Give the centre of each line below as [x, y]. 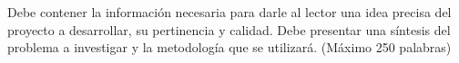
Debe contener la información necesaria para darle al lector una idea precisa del [229, 12]
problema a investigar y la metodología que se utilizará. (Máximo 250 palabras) [229, 47]
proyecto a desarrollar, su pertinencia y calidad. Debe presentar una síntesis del [229, 29]
